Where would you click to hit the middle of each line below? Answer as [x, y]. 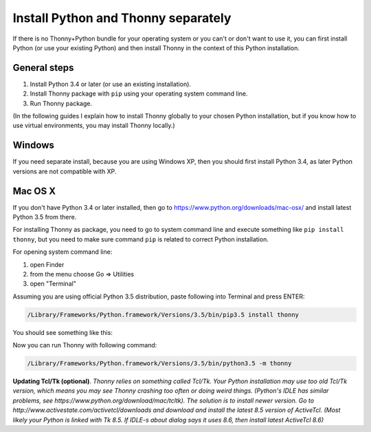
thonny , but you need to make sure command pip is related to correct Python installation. [141, 239]
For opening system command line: [63, 252]
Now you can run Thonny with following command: [85, 345]
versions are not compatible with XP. [65, 171]
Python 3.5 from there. [45, 217]
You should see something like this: [63, 332]
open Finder [47, 264]
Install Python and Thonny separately [122, 18]
